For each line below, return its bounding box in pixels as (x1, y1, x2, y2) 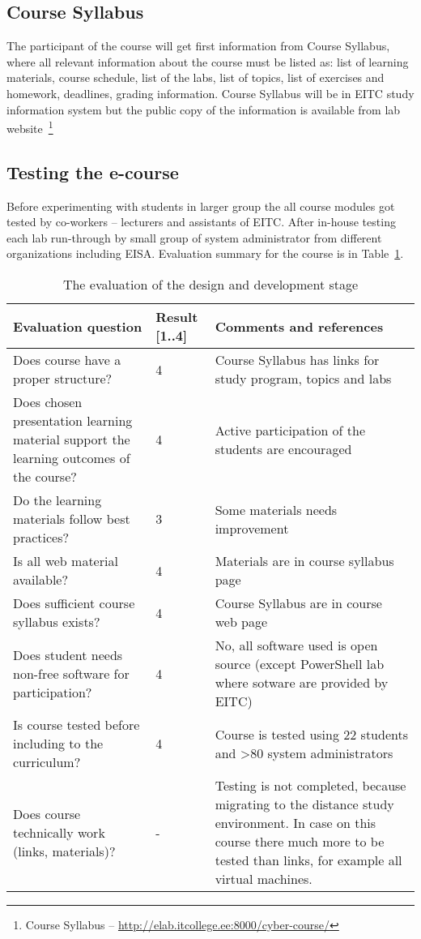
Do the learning (13, 491, 102, 509)
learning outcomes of (13, 448, 130, 467)
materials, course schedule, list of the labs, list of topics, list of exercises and (6, 69, 385, 86)
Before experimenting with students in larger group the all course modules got (6, 197, 395, 214)
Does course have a (13, 350, 121, 369)
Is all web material (13, 551, 118, 570)
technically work (13, 822, 105, 842)
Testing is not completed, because (215, 776, 406, 795)
